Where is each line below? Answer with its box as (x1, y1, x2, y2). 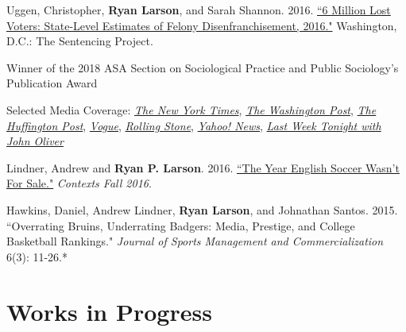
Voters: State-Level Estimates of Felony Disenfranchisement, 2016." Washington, (6, 17, 397, 33)
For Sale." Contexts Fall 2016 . (6, 175, 152, 191)
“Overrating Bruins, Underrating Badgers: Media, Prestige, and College (6, 217, 355, 234)
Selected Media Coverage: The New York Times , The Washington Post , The (6, 101, 377, 118)
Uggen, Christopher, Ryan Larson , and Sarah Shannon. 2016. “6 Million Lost (6, 2, 391, 17)
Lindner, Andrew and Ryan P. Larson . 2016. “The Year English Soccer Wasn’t (6, 159, 400, 176)
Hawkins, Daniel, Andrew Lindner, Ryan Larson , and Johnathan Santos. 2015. (6, 201, 398, 218)
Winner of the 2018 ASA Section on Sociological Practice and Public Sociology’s (6, 59, 399, 75)
